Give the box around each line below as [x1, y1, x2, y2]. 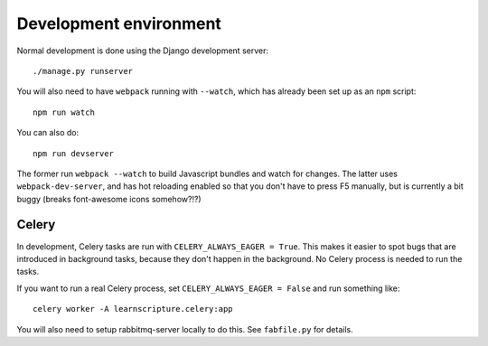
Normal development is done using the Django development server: [16, 45, 268, 56]
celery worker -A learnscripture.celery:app [33, 304, 234, 314]
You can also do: [16, 127, 80, 138]
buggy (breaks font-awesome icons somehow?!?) [16, 193, 202, 204]
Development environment [16, 14, 221, 33]
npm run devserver [33, 148, 115, 158]
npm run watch [33, 107, 95, 117]
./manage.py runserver [33, 66, 134, 76]
